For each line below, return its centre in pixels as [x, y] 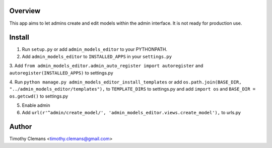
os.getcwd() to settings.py [39, 96]
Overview [25, 11]
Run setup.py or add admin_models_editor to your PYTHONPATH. [95, 49]
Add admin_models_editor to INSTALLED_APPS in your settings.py [97, 56]
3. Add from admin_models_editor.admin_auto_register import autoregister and [106, 66]
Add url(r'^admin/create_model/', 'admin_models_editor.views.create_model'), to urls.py [131, 112]
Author [21, 127]
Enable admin [36, 105]
